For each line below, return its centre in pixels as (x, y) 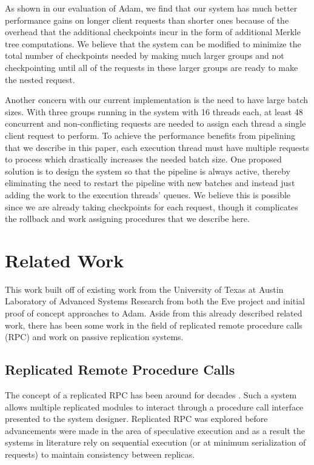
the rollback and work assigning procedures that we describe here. (127, 219)
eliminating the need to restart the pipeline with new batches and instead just (150, 183)
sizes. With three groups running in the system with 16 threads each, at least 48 (154, 111)
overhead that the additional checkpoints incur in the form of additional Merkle (153, 32)
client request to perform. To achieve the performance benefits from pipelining (150, 135)
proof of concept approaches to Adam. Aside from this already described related (154, 313)
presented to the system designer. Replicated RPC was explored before (136, 419)
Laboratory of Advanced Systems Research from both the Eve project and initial (155, 301)
